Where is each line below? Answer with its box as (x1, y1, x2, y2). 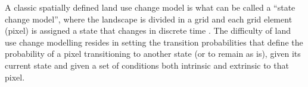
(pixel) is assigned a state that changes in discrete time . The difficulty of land (5, 24, 291, 37)
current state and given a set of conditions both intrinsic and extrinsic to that (5, 59, 289, 71)
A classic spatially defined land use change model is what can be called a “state (5, 1, 295, 13)
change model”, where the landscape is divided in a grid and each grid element (5, 12, 293, 25)
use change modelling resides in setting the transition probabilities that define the (5, 36, 303, 48)
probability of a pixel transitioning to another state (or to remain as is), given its (5, 47, 301, 60)
